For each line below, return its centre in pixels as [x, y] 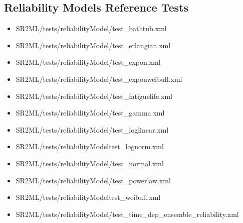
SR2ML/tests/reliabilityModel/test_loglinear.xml [92, 129]
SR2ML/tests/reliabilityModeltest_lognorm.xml [90, 146]
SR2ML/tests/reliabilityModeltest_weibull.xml [88, 197]
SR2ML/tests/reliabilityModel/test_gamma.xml [90, 113]
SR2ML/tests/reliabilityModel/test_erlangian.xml [93, 45]
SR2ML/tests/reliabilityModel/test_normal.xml [90, 163]
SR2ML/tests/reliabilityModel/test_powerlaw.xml [93, 180]
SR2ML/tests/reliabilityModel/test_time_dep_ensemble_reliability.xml [127, 214]
